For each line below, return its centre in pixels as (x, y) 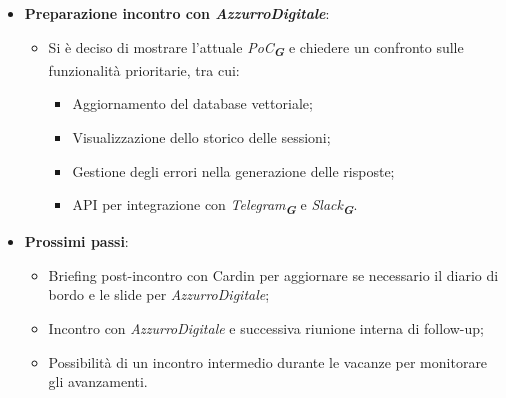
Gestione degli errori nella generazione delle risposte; (233, 170)
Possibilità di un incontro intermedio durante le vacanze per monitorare (268, 361)
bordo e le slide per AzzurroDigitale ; (159, 294)
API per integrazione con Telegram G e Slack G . (215, 206)
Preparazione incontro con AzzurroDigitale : (177, 13)
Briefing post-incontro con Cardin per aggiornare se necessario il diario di (273, 274)
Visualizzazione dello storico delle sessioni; (201, 136)
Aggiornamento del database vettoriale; (192, 103)
